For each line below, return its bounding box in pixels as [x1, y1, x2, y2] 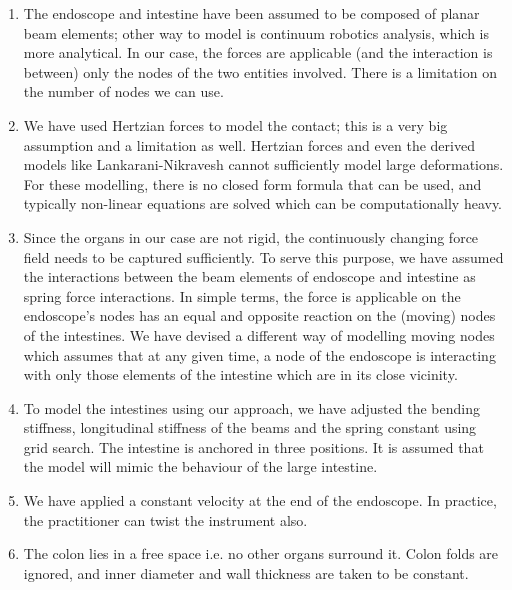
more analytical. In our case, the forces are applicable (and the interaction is [23, 42, 493, 63]
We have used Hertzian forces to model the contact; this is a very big [23, 114, 448, 135]
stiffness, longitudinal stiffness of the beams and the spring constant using [23, 417, 477, 438]
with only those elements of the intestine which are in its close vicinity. [23, 364, 458, 385]
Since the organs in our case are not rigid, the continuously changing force [23, 226, 479, 247]
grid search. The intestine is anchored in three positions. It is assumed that [23, 436, 484, 457]
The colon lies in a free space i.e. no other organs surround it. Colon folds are [23, 543, 499, 564]
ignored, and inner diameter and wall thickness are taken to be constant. [23, 562, 469, 583]
